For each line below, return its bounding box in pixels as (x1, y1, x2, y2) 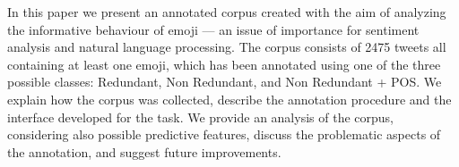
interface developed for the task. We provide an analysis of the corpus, (7, 107, 394, 126)
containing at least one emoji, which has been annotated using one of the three (7, 54, 441, 73)
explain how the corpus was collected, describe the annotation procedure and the (7, 89, 452, 108)
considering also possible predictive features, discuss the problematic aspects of (7, 125, 441, 144)
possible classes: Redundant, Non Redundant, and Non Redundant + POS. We (7, 72, 442, 91)
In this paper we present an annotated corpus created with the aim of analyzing (7, 3, 446, 21)
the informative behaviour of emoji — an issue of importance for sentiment (7, 20, 420, 38)
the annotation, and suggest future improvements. (7, 142, 281, 161)
